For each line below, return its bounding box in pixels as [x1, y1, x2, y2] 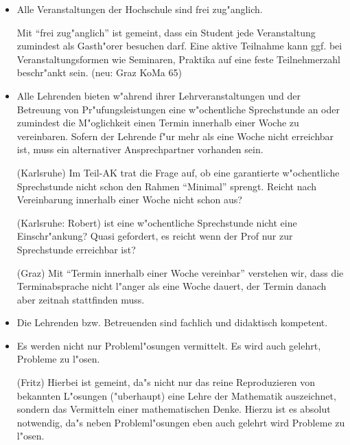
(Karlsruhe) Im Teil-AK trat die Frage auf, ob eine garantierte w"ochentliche [16, 165, 340, 179]
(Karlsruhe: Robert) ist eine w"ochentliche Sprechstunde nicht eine [16, 215, 297, 229]
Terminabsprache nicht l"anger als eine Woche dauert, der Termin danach [16, 279, 327, 293]
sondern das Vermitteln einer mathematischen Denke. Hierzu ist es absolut [16, 402, 331, 416]
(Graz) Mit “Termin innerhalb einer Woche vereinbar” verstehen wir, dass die [16, 265, 344, 279]
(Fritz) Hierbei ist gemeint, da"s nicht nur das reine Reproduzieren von [16, 375, 316, 389]
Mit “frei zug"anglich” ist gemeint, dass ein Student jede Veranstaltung [16, 25, 316, 39]
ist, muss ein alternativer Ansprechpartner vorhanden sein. [16, 142, 264, 157]
